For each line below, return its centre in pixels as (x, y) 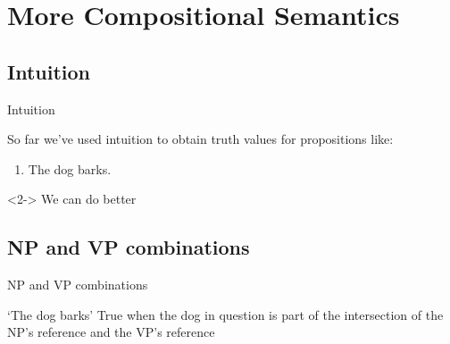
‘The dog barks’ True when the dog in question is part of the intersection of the (225, 314)
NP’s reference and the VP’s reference (111, 332)
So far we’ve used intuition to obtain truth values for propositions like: (200, 139)
